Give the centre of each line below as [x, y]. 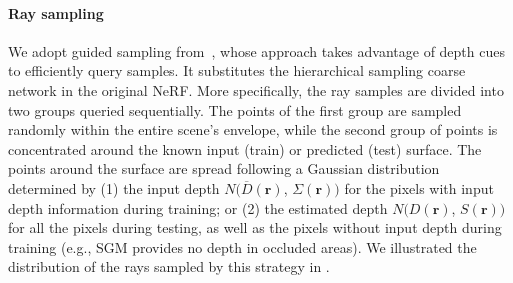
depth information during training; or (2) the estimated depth [198, 207]
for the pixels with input [419, 187]
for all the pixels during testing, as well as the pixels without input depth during [255, 227]
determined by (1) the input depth [114, 187]
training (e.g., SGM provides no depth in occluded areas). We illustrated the [242, 246]
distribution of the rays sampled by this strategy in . [169, 266]
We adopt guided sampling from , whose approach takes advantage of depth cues [256, 50]
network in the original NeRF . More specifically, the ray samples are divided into [256, 89]
